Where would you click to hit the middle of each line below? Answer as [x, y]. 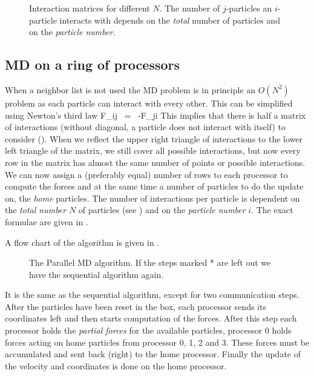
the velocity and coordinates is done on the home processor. [116, 365]
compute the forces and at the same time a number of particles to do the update [154, 186]
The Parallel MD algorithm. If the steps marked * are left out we [150, 262]
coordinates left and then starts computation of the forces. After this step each [151, 318]
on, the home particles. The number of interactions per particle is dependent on [152, 198]
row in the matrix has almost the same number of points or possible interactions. [155, 162]
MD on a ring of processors [93, 64]
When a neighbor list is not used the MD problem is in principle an [130, 89]
